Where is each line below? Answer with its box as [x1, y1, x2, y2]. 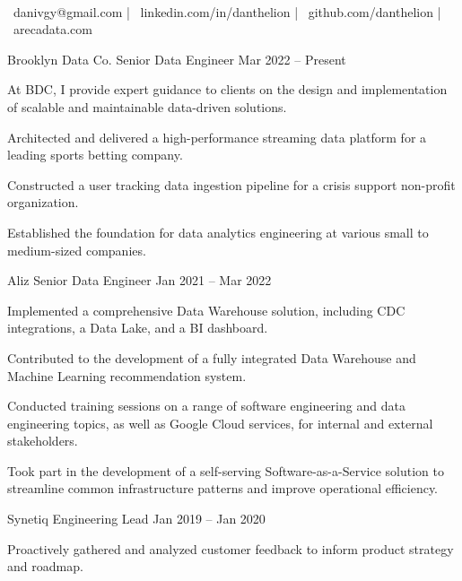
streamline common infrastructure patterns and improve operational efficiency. [7, 479, 439, 498]
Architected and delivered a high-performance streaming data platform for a [7, 127, 427, 146]
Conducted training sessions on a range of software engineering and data [7, 396, 405, 415]
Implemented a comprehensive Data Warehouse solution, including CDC [7, 300, 405, 319]
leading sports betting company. [7, 145, 183, 164]
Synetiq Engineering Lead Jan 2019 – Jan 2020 [7, 509, 266, 528]
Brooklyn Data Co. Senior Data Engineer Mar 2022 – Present [7, 49, 346, 68]
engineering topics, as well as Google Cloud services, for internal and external [7, 413, 433, 432]
